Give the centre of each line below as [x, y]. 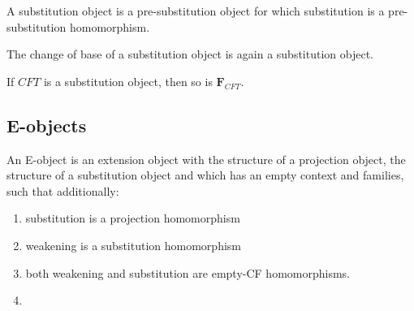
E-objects [47, 125]
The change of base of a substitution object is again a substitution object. [190, 54]
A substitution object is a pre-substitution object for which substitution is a [196, 11]
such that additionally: [63, 190]
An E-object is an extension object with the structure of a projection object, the [206, 159]
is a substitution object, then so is [128, 81]
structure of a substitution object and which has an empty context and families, [205, 175]
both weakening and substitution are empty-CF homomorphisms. [188, 272]
